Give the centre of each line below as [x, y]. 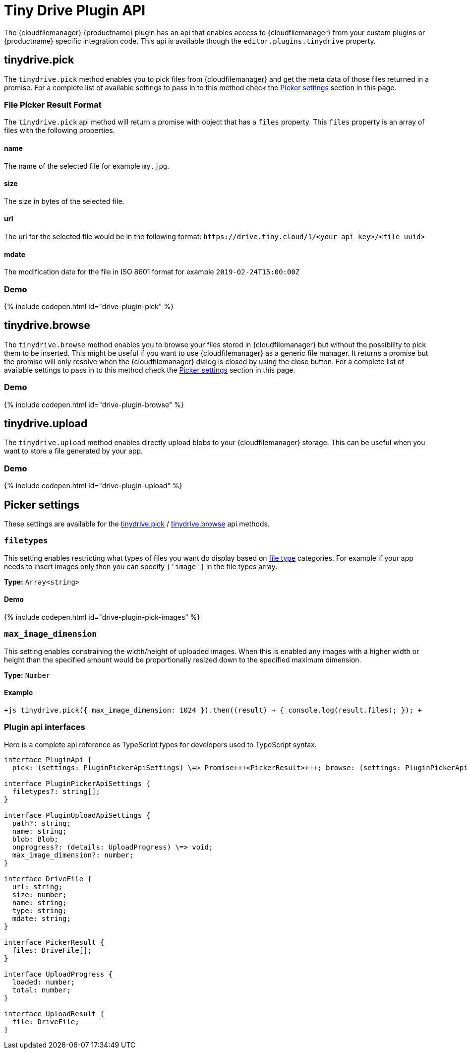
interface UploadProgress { [58, 974]
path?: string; [41, 823]
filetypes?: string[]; [56, 791]
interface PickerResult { [54, 942]
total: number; [41, 990]
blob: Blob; [35, 839]
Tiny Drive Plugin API [75, 10]
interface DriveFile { [48, 879]
